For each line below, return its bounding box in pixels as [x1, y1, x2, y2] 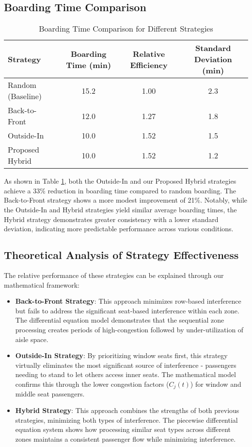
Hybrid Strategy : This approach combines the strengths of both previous [15, 405, 239, 415]
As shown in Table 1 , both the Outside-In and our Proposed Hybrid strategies [4, 176, 236, 186]
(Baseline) [8, 90, 42, 102]
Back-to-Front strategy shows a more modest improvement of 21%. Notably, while [4, 195, 248, 205]
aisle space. [15, 334, 48, 344]
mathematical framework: [4, 279, 80, 290]
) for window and [190, 378, 241, 389]
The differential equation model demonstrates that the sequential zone [15, 315, 224, 325]
